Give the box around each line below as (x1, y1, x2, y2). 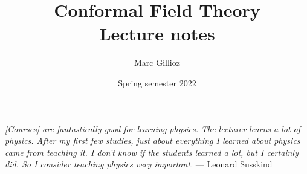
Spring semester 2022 (118, 76, 196, 89)
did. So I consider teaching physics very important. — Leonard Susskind (5, 158, 273, 170)
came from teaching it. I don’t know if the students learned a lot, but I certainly (5, 146, 299, 158)
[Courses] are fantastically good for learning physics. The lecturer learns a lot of (5, 122, 301, 135)
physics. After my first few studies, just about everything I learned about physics (5, 134, 300, 147)
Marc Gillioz (134, 56, 180, 69)
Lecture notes (99, 21, 215, 46)
